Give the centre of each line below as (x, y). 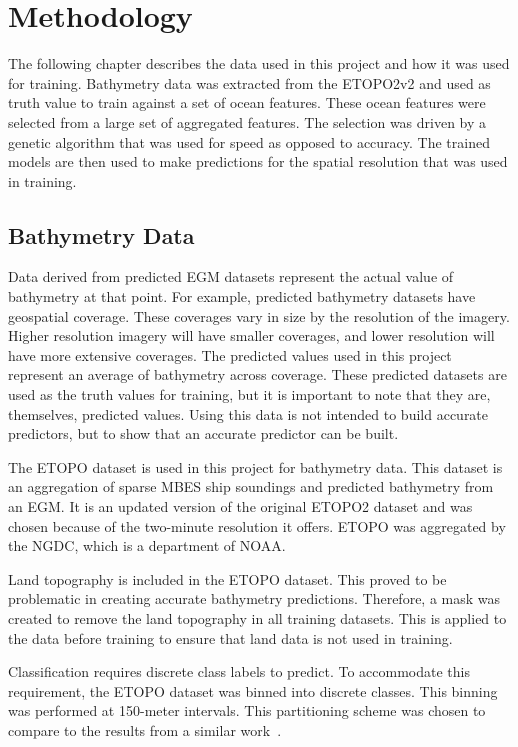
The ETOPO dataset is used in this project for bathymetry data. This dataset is (255, 466)
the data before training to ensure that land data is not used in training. (230, 637)
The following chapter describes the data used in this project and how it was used (259, 63)
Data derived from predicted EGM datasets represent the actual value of (231, 276)
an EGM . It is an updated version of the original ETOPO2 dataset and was (240, 506)
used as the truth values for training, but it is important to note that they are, (249, 394)
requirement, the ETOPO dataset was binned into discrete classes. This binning (253, 690)
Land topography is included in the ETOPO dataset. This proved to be (227, 578)
